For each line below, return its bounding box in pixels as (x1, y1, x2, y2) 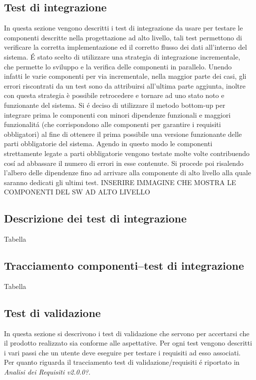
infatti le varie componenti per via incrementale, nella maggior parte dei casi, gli (4, 71, 247, 81)
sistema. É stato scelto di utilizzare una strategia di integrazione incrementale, (4, 51, 240, 62)
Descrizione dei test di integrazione (4, 211, 187, 226)
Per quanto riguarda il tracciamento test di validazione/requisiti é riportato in (4, 357, 240, 367)
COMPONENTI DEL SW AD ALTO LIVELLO (4, 187, 150, 197)
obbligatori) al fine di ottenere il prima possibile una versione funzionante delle (4, 128, 242, 139)
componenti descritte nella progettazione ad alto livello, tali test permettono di (4, 32, 242, 42)
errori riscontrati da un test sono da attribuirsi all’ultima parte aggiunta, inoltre (4, 80, 246, 91)
